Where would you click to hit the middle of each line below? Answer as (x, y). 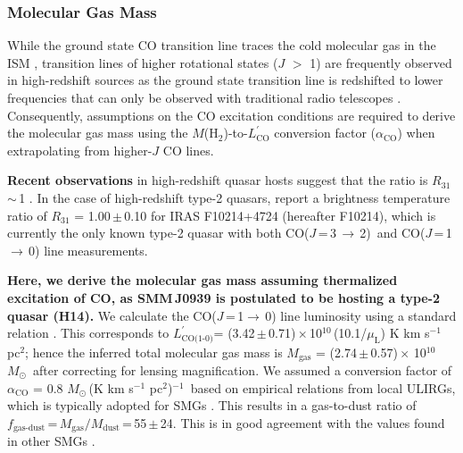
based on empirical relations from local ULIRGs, (323, 387)
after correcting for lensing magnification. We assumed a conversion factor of (242, 370)
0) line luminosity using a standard (361, 315)
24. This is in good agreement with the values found (302, 422)
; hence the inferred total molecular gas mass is (154, 352)
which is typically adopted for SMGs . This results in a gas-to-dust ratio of (212, 405)
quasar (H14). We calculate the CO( (112, 315)
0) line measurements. (88, 250)
